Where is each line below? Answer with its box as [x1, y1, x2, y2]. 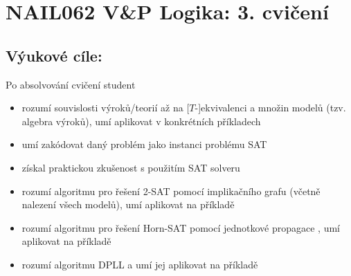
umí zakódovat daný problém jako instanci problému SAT [21, 137, 267, 151]
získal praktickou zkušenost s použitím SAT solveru [21, 160, 240, 174]
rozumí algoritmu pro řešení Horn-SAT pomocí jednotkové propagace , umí [21, 220, 341, 234]
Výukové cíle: [6, 44, 102, 66]
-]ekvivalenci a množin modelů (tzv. [195, 100, 346, 115]
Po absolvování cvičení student [6, 77, 136, 91]
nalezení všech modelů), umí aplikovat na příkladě [21, 197, 235, 212]
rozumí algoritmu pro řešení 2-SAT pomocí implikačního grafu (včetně [21, 183, 321, 198]
